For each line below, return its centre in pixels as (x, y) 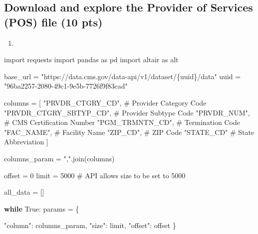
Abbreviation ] (26, 142)
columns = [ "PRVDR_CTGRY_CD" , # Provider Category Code (105, 102)
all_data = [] (24, 192)
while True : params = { (42, 208)
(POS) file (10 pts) (53, 22)
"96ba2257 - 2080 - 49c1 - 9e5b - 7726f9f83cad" (66, 86)
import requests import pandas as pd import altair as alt (91, 59)
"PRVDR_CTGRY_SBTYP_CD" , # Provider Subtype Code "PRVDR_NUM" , (127, 112)
